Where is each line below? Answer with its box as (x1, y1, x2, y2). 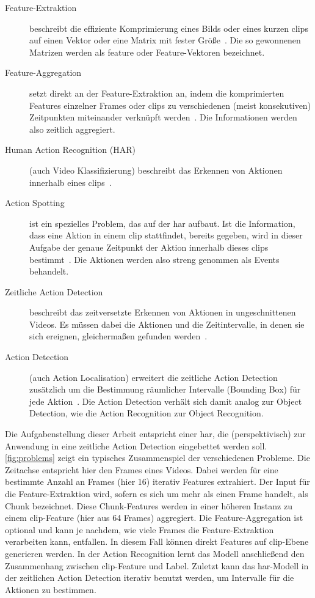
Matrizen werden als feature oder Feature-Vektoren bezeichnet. (29, 45, 265, 58)
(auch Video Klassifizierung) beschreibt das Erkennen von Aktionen (29, 163, 283, 176)
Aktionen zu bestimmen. (5, 583, 96, 596)
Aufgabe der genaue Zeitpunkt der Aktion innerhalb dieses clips (29, 240, 269, 253)
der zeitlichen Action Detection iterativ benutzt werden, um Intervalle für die (5, 571, 294, 584)
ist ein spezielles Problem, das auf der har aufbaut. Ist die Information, (29, 216, 295, 229)
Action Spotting (5, 196, 65, 209)
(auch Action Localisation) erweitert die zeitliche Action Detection (29, 371, 278, 383)
